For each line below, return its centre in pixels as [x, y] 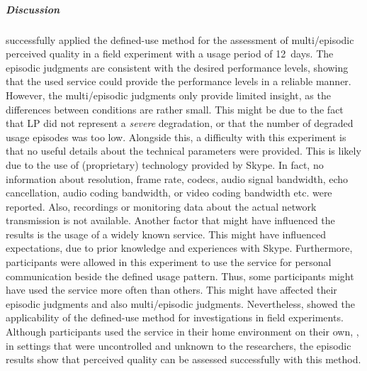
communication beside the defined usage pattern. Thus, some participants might [180, 276]
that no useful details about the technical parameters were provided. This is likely [183, 151]
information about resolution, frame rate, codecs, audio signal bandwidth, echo [177, 178]
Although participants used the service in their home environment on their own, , [182, 332]
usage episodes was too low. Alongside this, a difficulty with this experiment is [176, 137]
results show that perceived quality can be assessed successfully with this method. [183, 359]
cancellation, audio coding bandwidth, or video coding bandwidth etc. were [169, 193]
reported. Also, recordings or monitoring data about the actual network [161, 206]
